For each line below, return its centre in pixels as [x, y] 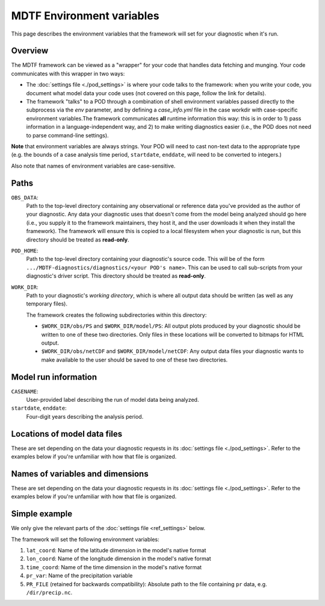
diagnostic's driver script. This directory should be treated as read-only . [116, 276]
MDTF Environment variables [85, 16]
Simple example [42, 514]
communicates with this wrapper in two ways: [68, 73]
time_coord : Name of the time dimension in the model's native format [114, 567]
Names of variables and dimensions [80, 474]
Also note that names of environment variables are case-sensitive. [93, 166]
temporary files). [47, 304]
